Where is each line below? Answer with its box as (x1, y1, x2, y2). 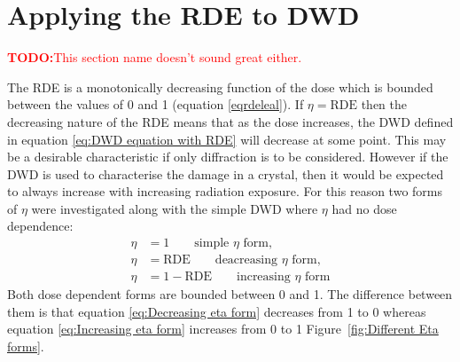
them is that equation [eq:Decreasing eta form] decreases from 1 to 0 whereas (7, 302, 426, 320)
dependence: (7, 216, 74, 235)
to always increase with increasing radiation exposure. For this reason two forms (7, 182, 442, 201)
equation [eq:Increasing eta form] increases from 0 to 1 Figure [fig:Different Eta (7, 319, 439, 338)
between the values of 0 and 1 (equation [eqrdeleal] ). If (7, 95, 304, 114)
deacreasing (214, 254, 277, 267)
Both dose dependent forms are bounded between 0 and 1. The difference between (7, 285, 453, 303)
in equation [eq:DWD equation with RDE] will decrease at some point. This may (7, 130, 447, 148)
